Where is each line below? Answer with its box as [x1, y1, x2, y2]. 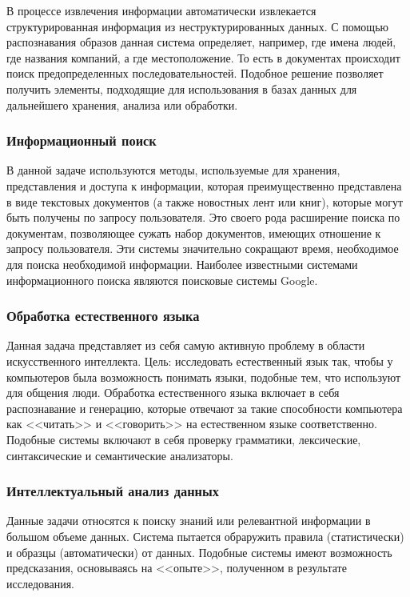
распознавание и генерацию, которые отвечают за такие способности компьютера [6, 399, 403, 416]
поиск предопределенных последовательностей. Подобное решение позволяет [6, 65, 384, 82]
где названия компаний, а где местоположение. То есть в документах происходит [6, 49, 400, 66]
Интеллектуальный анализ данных [6, 481, 219, 501]
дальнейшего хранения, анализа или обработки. [6, 96, 238, 113]
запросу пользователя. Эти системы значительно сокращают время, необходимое [6, 240, 399, 257]
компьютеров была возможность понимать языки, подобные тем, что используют [6, 368, 401, 385]
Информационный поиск [6, 130, 157, 150]
